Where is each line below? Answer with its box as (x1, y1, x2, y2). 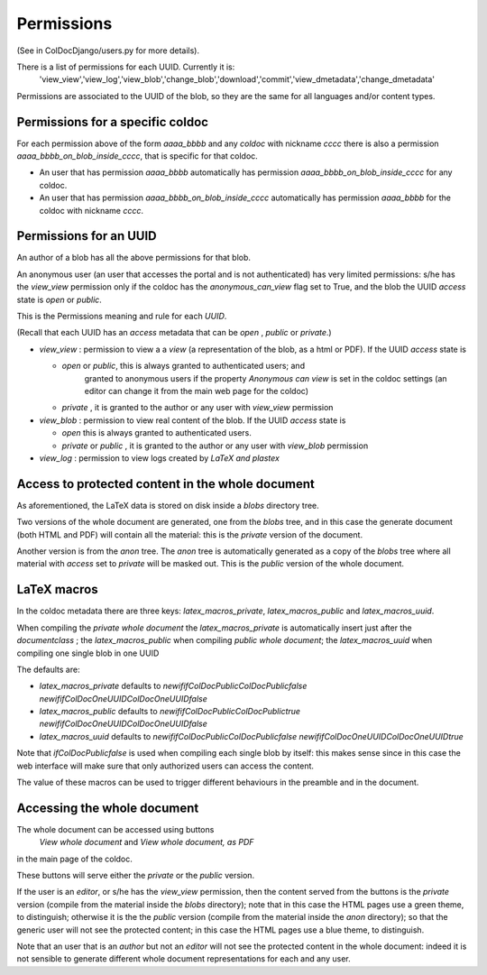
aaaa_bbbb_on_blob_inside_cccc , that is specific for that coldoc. (16, 151, 259, 161)
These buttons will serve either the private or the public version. (16, 870, 255, 881)
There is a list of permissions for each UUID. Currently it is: (16, 61, 235, 72)
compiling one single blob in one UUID (16, 648, 160, 658)
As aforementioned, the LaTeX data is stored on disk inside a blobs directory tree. (16, 500, 319, 510)
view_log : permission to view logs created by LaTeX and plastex (39, 452, 280, 464)
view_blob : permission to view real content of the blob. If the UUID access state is (39, 415, 346, 426)
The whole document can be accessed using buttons (16, 823, 215, 834)
